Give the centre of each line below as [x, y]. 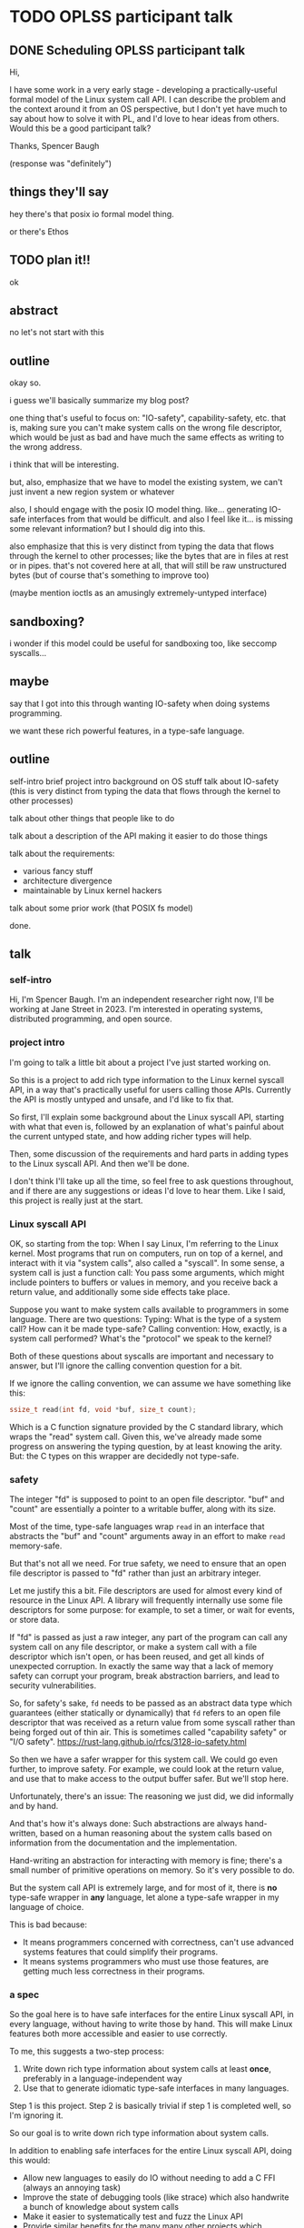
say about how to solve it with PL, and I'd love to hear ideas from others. [144, 119]
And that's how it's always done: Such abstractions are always [126, 1824]
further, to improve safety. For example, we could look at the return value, [147, 1769]
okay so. [25, 383]
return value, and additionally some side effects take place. [120, 1291]
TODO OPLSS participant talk [121, 17]
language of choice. [47, 1907]
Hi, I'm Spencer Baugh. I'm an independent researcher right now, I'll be [142, 1000]
